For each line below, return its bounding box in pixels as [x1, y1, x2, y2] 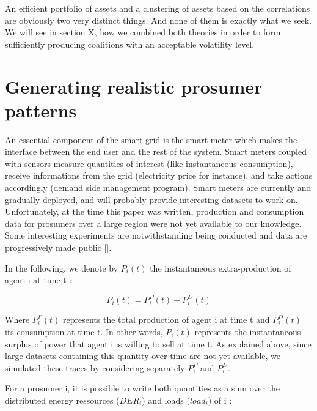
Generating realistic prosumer [5, 73, 263, 98]
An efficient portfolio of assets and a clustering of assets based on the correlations [5, 2, 310, 14]
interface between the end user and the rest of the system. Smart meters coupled [5, 145, 307, 158]
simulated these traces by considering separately [5, 361, 185, 374]
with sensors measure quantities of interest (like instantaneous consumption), [5, 157, 293, 169]
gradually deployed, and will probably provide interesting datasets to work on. [5, 193, 298, 206]
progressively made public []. [5, 241, 112, 254]
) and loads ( [142, 393, 190, 406]
